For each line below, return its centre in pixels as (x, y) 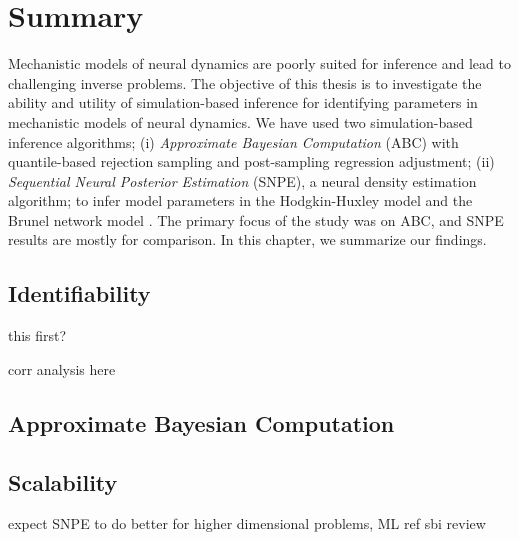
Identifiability (79, 293)
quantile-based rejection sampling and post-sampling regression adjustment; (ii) (251, 161)
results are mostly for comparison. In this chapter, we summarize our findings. (247, 239)
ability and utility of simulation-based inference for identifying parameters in (243, 102)
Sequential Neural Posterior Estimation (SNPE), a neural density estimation (242, 180)
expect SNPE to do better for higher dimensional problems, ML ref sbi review (247, 523)
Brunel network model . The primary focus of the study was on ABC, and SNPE (256, 219)
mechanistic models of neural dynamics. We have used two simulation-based (240, 121)
